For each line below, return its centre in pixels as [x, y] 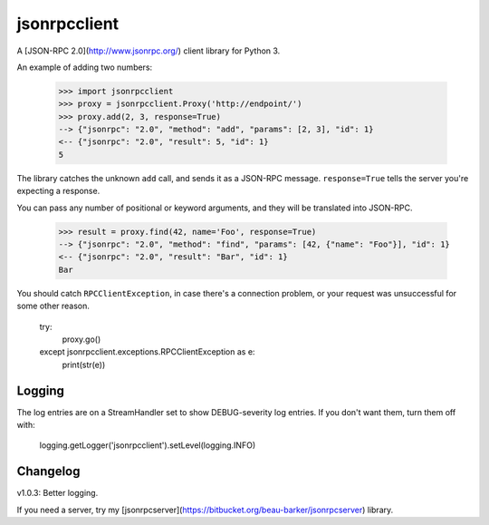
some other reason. [53, 306]
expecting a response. [58, 191]
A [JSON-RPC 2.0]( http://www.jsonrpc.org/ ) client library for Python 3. [149, 51]
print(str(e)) [84, 365]
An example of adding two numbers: [85, 67]
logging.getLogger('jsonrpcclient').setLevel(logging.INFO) [148, 445]
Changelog [48, 472]
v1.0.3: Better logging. [58, 493]
